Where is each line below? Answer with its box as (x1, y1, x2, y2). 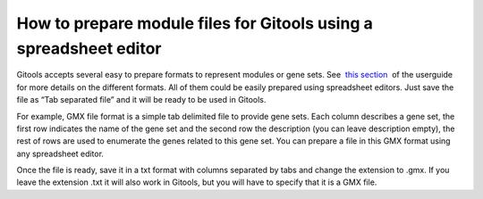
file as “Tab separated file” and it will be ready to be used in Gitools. (16, 95, 267, 105)
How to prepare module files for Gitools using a (16, 13, 373, 33)
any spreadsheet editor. (16, 148, 105, 159)
